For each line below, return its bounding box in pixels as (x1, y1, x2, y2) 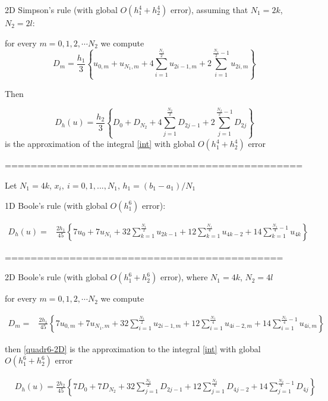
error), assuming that (170, 4, 248, 15)
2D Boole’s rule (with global (5, 271, 108, 283)
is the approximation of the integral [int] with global (5, 137, 195, 150)
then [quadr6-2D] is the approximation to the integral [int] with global (5, 342, 261, 355)
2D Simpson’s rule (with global (5, 4, 118, 15)
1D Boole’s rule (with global (5, 199, 108, 211)
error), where (160, 271, 208, 283)
